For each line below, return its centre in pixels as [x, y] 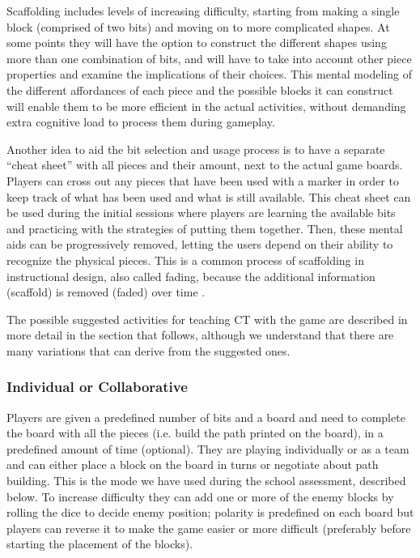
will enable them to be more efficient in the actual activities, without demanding [206, 106]
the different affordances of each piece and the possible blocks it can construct [200, 89]
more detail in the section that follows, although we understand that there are [200, 335]
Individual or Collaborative [97, 387]
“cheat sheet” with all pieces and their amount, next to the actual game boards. [205, 165]
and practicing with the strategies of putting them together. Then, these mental [205, 228]
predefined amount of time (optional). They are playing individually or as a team [208, 448]
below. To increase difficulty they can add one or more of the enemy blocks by [200, 496]
